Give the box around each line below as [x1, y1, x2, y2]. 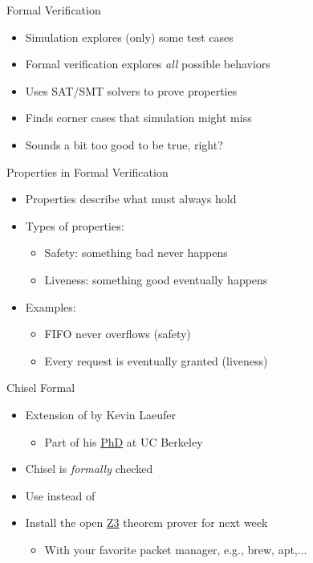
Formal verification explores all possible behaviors [25, 55, 270, 72]
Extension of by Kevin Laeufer [25, 406, 176, 422]
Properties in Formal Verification [6, 163, 169, 180]
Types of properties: [25, 217, 124, 234]
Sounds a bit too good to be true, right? [25, 136, 223, 153]
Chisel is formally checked [25, 460, 153, 477]
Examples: [25, 298, 76, 315]
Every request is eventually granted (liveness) [44, 352, 268, 369]
